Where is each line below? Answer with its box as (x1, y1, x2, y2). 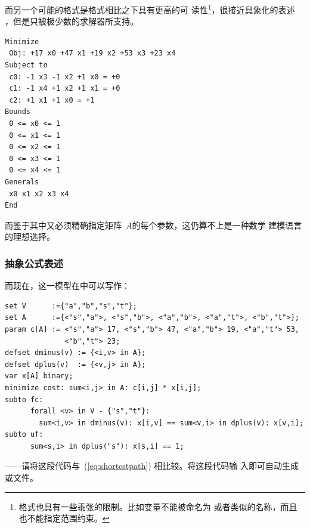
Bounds (5, 107, 30, 116)
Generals (5, 177, 39, 186)
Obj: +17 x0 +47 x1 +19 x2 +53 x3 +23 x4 (9, 49, 176, 58)
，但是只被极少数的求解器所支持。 (5, 15, 138, 27)
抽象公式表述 (5, 255, 64, 270)
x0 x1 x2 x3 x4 (9, 189, 69, 198)
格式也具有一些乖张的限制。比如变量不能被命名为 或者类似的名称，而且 (18, 500, 297, 512)
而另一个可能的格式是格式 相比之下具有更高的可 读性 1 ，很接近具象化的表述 (5, 2, 295, 16)
